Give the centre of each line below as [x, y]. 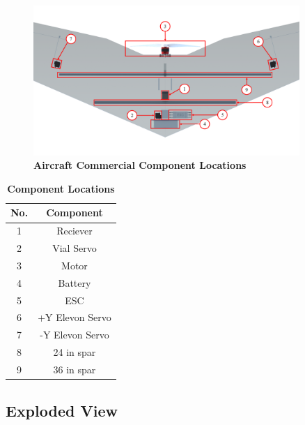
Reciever [75, 231]
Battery [75, 282]
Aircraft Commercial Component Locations [140, 165]
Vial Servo [75, 248]
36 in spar [75, 370]
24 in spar [75, 352]
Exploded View [62, 410]
